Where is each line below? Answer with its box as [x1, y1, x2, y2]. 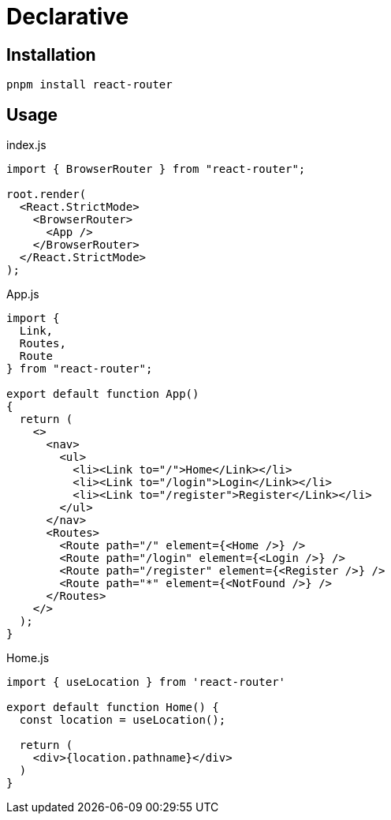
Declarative [6, 3, 129, 30]
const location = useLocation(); [19, 713, 226, 727]
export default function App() [6, 388, 199, 401]
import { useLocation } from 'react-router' [6, 676, 286, 689]
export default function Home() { [6, 701, 219, 714]
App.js [6, 287, 39, 301]
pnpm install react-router [6, 78, 173, 92]
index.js [6, 138, 47, 152]
